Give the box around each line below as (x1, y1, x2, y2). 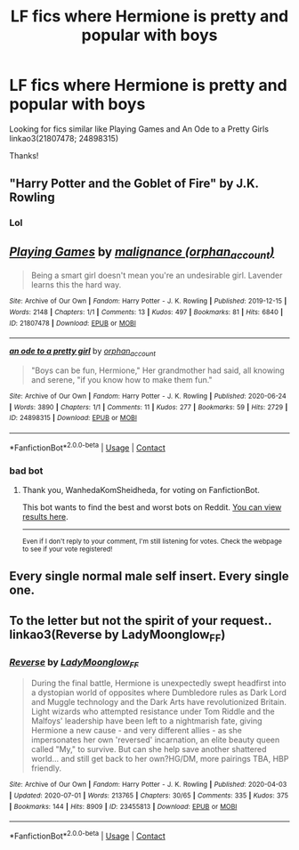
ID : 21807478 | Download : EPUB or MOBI (9, 319, 136, 328)
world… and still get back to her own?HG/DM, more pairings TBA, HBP (30, 754, 289, 765)
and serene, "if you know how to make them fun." (30, 375, 213, 385)
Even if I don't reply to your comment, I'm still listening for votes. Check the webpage (21, 537, 283, 546)
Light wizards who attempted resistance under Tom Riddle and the (30, 706, 275, 717)
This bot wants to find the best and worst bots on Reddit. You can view (21, 501, 282, 513)
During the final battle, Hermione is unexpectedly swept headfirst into (30, 678, 287, 689)
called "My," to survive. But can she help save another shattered (30, 744, 267, 755)
